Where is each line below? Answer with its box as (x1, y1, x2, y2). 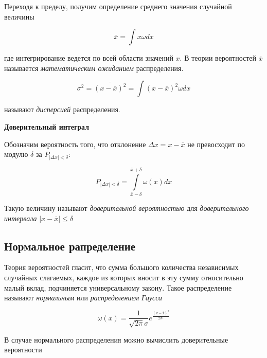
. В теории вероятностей (180, 52, 257, 63)
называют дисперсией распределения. (4, 104, 120, 115)
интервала (4, 212, 37, 223)
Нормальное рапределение (4, 238, 136, 254)
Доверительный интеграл (4, 121, 90, 132)
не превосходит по (187, 138, 245, 149)
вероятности (4, 344, 42, 355)
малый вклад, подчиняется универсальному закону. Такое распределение (4, 282, 232, 293)
